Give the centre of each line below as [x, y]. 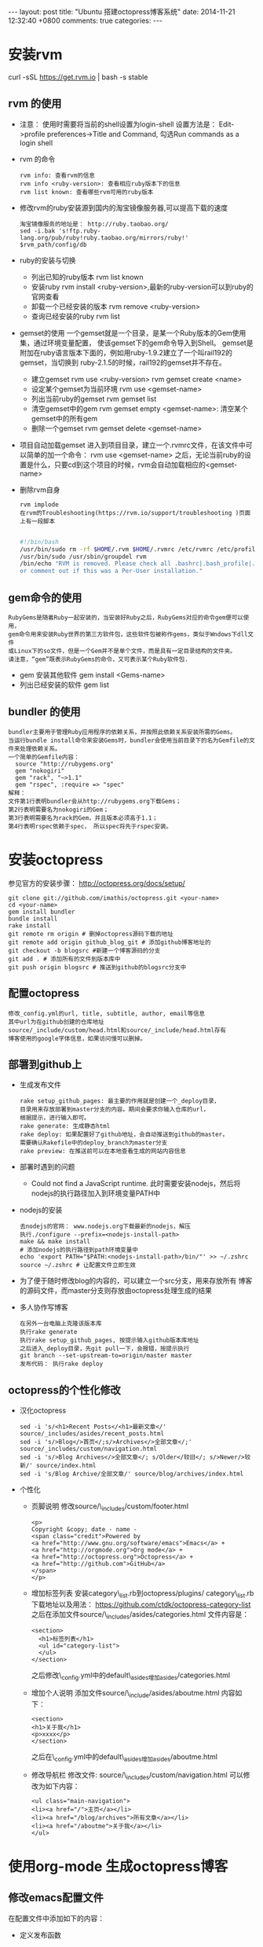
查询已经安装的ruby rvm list [75, 316]
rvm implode [39, 505]
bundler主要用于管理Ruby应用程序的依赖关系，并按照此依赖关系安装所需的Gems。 [122, 732]
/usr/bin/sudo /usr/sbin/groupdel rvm [83, 557]
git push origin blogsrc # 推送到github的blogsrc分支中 [97, 967]
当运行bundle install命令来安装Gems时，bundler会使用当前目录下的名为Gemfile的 [129, 740]
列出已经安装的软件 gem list [64, 685]
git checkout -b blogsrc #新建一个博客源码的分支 [84, 950]
